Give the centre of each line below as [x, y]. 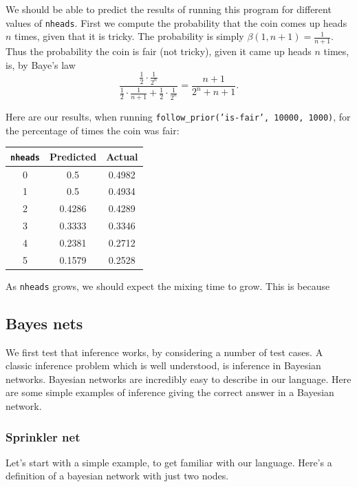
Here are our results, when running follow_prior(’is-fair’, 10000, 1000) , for [178, 116]
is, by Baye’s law [41, 64]
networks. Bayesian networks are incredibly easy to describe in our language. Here [178, 379]
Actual [122, 156]
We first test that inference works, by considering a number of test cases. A [164, 352]
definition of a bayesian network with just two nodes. [117, 476]
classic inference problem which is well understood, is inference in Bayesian [163, 365]
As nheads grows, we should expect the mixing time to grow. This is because [168, 286]
